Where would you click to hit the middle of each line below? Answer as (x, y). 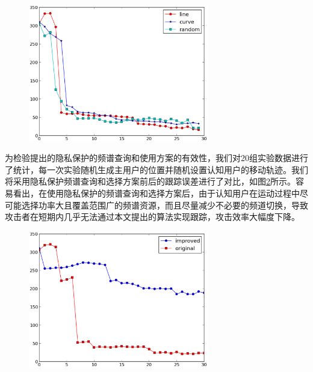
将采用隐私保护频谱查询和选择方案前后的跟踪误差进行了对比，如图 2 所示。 (150, 181)
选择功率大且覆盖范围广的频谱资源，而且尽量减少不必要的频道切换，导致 (165, 205)
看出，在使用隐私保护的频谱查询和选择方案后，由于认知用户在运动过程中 (156, 193)
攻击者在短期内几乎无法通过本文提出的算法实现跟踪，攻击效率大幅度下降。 (152, 217)
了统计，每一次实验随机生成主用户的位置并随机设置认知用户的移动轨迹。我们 (156, 169)
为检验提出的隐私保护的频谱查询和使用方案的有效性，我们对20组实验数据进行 (156, 158)
